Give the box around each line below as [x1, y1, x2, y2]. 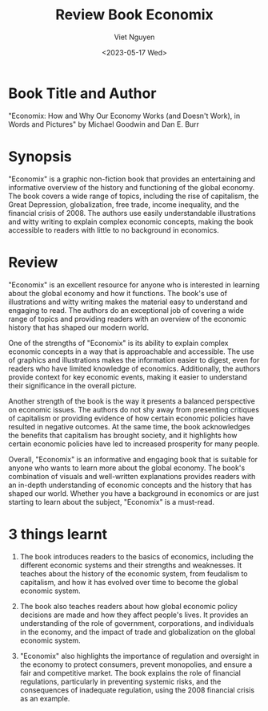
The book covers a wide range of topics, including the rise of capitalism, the [8, 191, 259, 201]
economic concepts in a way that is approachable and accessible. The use [8, 347, 254, 356]
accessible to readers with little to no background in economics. [8, 225, 219, 234]
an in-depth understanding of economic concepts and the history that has [8, 480, 252, 490]
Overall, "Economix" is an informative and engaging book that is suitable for [8, 454, 258, 464]
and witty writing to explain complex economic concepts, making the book [8, 217, 254, 226]
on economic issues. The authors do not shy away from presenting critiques [8, 404, 260, 414]
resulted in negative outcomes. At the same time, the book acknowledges [8, 421, 250, 431]
